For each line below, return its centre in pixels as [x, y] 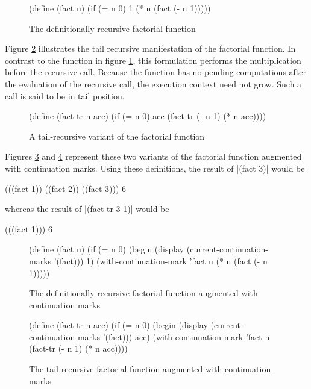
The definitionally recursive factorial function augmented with [143, 293]
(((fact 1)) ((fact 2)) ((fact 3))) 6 [66, 188]
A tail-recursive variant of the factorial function [117, 136]
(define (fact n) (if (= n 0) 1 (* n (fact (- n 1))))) [120, 8]
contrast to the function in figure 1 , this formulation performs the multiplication [153, 60]
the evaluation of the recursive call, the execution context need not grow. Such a [153, 83]
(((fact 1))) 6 [29, 229]
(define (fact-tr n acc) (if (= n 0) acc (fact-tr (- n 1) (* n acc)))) [148, 116]
